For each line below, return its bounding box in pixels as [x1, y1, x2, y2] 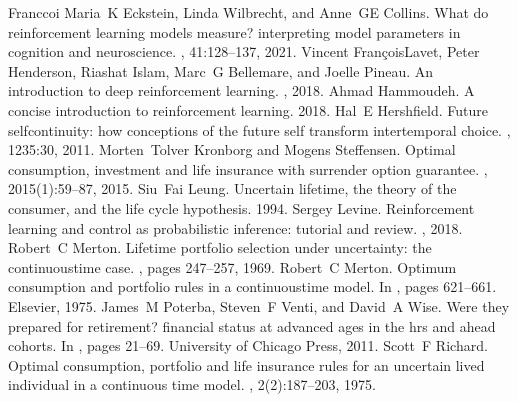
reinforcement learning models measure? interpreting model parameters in [8, 21, 461, 42]
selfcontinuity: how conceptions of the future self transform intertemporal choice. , [8, 119, 511, 140]
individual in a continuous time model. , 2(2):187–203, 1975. [8, 374, 377, 395]
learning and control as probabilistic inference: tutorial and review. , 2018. [8, 217, 463, 238]
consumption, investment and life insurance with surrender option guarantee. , [8, 158, 488, 179]
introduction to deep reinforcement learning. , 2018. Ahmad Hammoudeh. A [8, 80, 475, 101]
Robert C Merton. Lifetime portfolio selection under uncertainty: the [8, 237, 432, 258]
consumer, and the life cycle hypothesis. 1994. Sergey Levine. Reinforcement [8, 197, 475, 218]
